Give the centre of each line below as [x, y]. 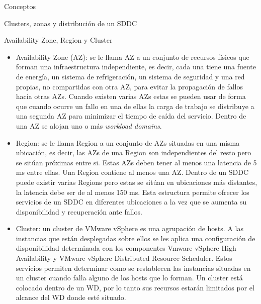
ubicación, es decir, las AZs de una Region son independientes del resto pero [134, 153]
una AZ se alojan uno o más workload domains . [89, 125]
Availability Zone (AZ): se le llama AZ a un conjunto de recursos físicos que [133, 57]
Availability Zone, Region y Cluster [58, 40]
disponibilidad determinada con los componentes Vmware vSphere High [126, 248]
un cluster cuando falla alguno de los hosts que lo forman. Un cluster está [129, 278]
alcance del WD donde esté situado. [71, 297]
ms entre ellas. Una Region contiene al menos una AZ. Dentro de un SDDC [132, 172]
